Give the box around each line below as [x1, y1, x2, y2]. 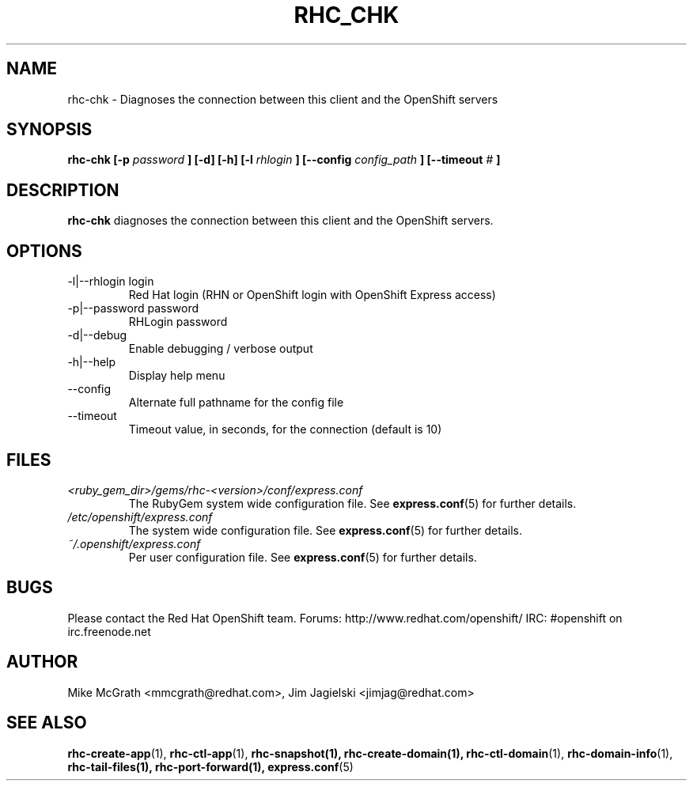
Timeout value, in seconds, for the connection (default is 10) [128, 422, 442, 437]
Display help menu [128, 369, 225, 383]
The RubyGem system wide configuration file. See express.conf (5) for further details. [128, 496, 577, 510]
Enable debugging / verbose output [128, 342, 313, 356]
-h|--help [67, 355, 116, 369]
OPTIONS [6, 240, 82, 261]
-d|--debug [67, 328, 127, 342]
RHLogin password [128, 315, 228, 329]
